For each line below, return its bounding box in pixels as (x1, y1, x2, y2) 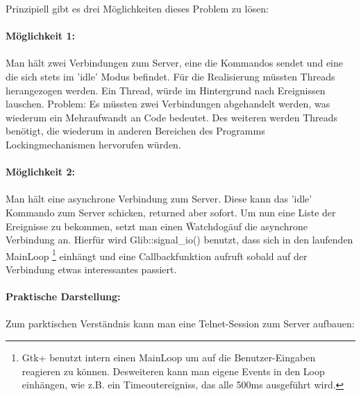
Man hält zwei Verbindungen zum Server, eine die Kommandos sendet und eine (6, 55, 343, 70)
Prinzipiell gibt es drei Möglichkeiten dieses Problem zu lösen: (6, 1, 269, 15)
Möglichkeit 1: (6, 28, 76, 43)
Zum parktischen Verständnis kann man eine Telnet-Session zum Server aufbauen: (6, 316, 355, 331)
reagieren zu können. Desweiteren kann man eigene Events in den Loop (22, 363, 325, 378)
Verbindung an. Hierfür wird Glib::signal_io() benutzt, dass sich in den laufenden (6, 232, 353, 247)
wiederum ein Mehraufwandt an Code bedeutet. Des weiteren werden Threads (6, 110, 338, 124)
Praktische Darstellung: (6, 289, 121, 304)
